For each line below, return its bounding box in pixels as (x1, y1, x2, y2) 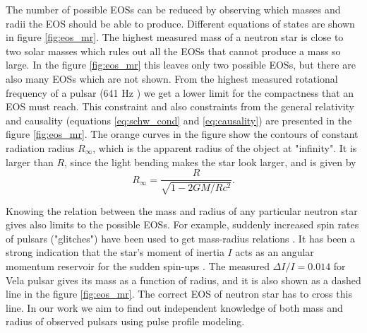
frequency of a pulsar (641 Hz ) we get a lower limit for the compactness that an (6, 85, 354, 100)
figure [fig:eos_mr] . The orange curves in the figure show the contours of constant (6, 127, 359, 141)
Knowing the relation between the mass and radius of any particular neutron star (6, 203, 358, 218)
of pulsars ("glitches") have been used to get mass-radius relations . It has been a (6, 230, 356, 245)
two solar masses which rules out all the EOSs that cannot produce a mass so (6, 43, 341, 58)
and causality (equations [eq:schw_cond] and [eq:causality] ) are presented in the (6, 112, 352, 127)
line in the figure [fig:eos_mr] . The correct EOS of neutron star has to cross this (6, 286, 352, 301)
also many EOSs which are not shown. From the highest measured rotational (6, 71, 338, 86)
